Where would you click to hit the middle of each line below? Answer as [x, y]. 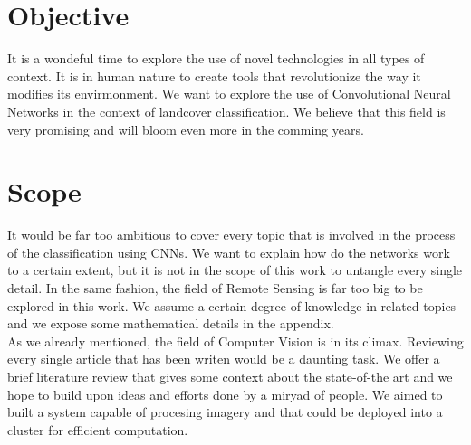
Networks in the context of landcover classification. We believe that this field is [226, 111]
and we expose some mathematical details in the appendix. [171, 323]
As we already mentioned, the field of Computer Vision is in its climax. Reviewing [235, 341]
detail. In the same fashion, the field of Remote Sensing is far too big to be [215, 288]
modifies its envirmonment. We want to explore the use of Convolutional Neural [229, 94]
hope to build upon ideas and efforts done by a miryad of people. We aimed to [225, 394]
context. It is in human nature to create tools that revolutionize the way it [214, 76]
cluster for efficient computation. [98, 429]
